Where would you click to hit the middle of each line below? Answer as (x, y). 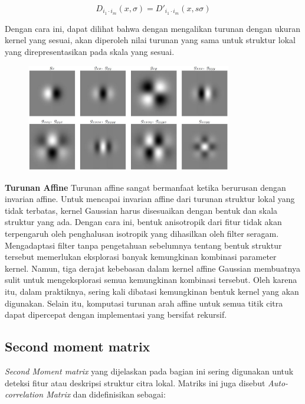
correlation (24, 394)
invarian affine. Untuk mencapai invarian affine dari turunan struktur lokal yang (150, 199)
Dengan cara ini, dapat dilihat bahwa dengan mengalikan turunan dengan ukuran (152, 28)
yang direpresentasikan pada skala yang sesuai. (90, 52)
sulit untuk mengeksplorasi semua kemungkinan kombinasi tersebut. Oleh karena (151, 280)
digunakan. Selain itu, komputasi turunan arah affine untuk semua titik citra (144, 303)
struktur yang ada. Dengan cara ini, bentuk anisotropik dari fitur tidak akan (143, 222)
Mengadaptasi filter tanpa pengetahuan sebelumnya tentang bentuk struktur (143, 245)
